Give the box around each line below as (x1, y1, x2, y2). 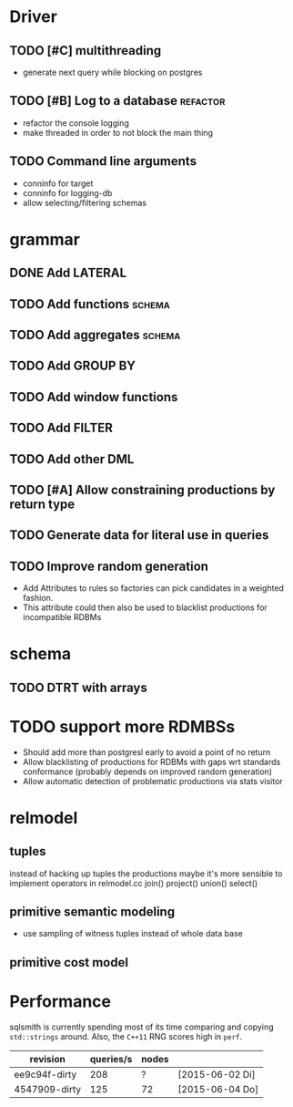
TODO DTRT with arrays (9, 679, 147, 695)
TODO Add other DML (9, 451, 135, 467)
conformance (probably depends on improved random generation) (22, 766, 273, 777)
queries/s (89, 1052, 133, 1065)
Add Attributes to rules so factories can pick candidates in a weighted (22, 583, 285, 594)
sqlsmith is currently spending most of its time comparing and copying (9, 1021, 274, 1032)
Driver (9, 6, 57, 27)
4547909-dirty (14, 1082, 82, 1095)
